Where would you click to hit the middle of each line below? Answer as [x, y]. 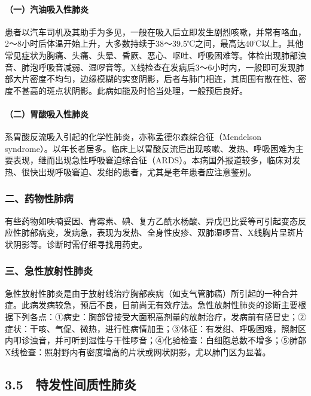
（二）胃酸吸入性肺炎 [47, 113]
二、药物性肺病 [39, 198]
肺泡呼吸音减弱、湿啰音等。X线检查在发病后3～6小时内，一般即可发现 [158, 67]
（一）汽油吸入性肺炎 [47, 9]
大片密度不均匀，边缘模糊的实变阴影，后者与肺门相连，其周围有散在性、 [155, 79]
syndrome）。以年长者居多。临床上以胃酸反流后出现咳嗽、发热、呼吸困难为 [150, 148]
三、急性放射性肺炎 [49, 271]
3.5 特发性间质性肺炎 [71, 384]
